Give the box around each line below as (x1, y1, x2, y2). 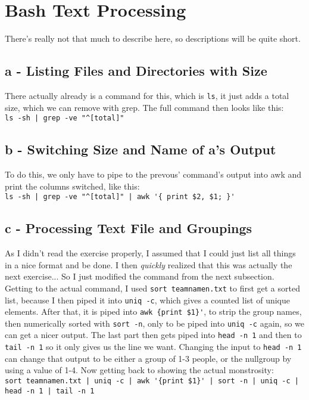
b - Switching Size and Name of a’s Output (5, 140, 276, 159)
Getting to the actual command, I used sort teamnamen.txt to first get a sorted (5, 281, 300, 294)
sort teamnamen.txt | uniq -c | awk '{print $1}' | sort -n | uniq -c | (5, 376, 299, 385)
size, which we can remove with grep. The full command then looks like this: (5, 101, 284, 113)
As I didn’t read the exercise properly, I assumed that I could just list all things (5, 247, 296, 259)
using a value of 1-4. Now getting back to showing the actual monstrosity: (5, 364, 274, 376)
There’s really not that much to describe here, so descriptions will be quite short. (5, 32, 301, 45)
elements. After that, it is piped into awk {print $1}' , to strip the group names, (5, 305, 302, 318)
